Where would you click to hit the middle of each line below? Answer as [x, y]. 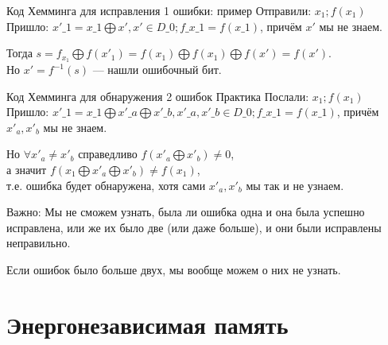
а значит [27, 170]
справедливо [108, 154]
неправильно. [39, 243]
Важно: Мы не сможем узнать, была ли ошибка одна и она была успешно [186, 212]
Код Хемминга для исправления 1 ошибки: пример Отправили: [159, 10]
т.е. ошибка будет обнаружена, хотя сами [106, 185]
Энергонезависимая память [147, 324]
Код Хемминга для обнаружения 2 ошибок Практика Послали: [158, 96]
